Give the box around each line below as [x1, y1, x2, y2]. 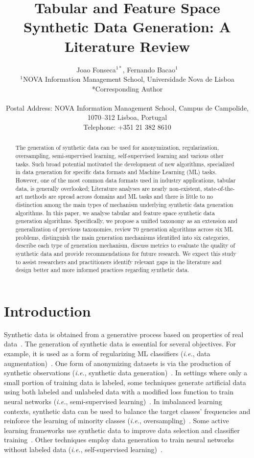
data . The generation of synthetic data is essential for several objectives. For [4, 339, 236, 349]
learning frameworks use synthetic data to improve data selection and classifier [4, 425, 240, 435]
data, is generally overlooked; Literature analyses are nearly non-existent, [15, 184, 202, 192]
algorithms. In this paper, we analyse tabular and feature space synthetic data [15, 208, 215, 217]
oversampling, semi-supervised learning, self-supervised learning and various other [15, 152, 224, 160]
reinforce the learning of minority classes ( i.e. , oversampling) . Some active [4, 415, 229, 426]
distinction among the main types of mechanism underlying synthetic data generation [15, 201, 233, 209]
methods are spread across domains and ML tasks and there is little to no [24, 192, 213, 201]
